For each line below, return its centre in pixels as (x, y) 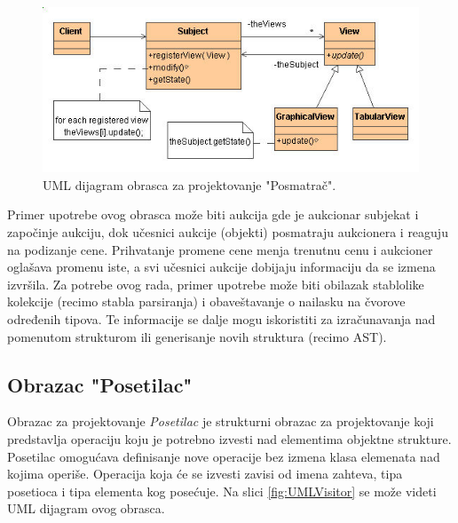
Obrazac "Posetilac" (100, 384)
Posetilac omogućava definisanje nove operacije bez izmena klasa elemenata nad (224, 456)
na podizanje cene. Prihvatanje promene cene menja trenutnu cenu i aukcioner (220, 249)
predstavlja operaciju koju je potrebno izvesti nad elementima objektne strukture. (229, 439)
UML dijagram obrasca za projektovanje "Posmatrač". (190, 184)
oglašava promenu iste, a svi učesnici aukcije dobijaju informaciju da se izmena (221, 267)
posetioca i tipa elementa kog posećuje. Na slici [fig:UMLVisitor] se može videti (222, 491)
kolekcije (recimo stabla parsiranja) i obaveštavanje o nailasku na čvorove (206, 301)
